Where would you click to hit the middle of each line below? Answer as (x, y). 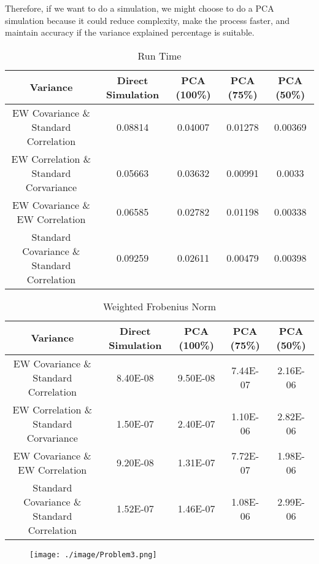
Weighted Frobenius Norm (159, 306)
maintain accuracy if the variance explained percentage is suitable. (130, 32)
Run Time (159, 55)
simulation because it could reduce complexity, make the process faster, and (148, 20)
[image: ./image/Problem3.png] (93, 554)
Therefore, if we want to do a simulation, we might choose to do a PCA (140, 8)
